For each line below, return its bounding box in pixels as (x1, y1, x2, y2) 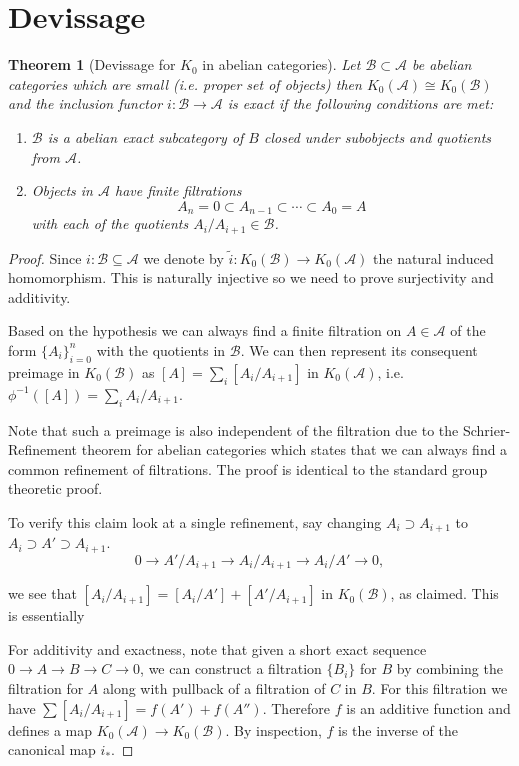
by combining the (396, 658, 503, 679)
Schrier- (462, 419, 511, 440)
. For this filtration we (371, 678, 508, 699)
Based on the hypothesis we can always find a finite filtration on (8, 320, 402, 341)
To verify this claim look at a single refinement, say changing (8, 511, 382, 532)
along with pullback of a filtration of (102, 678, 326, 699)
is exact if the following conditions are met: (227, 93, 494, 114)
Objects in (31, 180, 93, 201)
